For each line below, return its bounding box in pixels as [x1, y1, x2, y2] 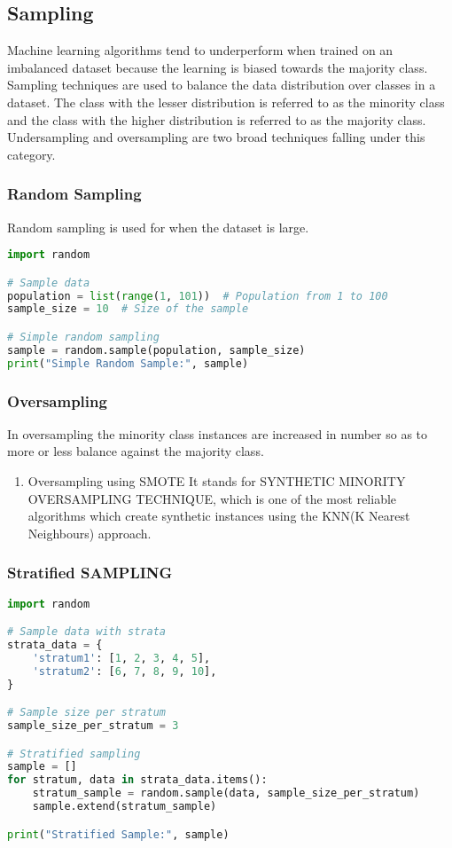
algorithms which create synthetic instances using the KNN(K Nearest [27, 506, 410, 525]
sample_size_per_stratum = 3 [7, 719, 179, 733]
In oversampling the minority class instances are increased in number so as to [7, 424, 428, 443]
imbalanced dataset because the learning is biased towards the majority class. [7, 58, 428, 76]
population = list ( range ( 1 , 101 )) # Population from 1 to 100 [7, 289, 388, 302]
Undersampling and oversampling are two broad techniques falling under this [7, 128, 425, 146]
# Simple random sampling [7, 330, 160, 343]
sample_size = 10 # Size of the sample [7, 302, 249, 316]
